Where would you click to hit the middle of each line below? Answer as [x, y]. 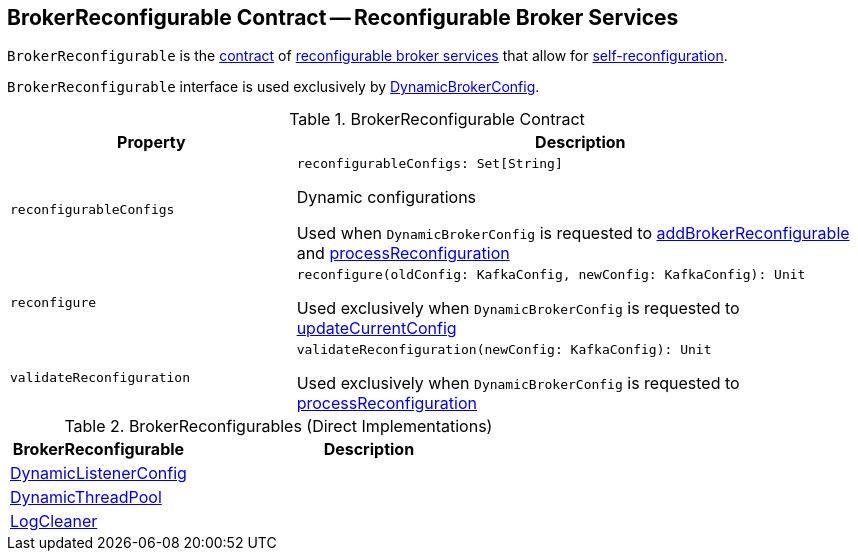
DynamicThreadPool [86, 497]
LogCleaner [54, 521]
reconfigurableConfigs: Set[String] [429, 164]
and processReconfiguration [403, 253]
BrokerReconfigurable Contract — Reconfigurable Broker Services [343, 17]
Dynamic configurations [386, 197]
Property [151, 142]
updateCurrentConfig [376, 328]
